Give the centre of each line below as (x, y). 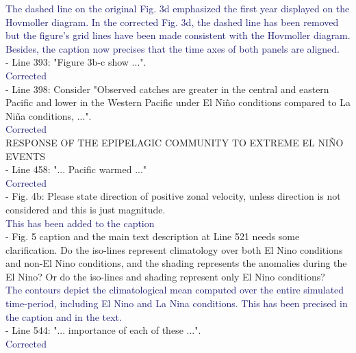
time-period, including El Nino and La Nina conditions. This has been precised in (177, 303)
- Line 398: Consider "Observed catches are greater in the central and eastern (167, 89)
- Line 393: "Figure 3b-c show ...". (76, 62)
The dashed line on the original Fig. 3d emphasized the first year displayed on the (178, 8)
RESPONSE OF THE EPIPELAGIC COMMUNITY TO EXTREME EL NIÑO (175, 142)
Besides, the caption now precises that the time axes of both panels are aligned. (173, 48)
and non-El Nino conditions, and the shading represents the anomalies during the (176, 263)
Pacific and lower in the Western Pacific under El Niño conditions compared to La (178, 102)
